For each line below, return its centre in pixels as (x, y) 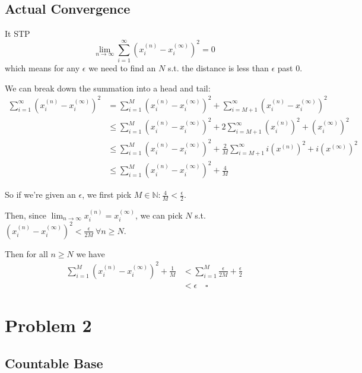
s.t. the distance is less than (218, 67)
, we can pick (159, 215)
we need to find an (122, 67)
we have (90, 253)
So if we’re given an (40, 195)
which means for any (42, 67)
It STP (18, 34)
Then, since (26, 215)
